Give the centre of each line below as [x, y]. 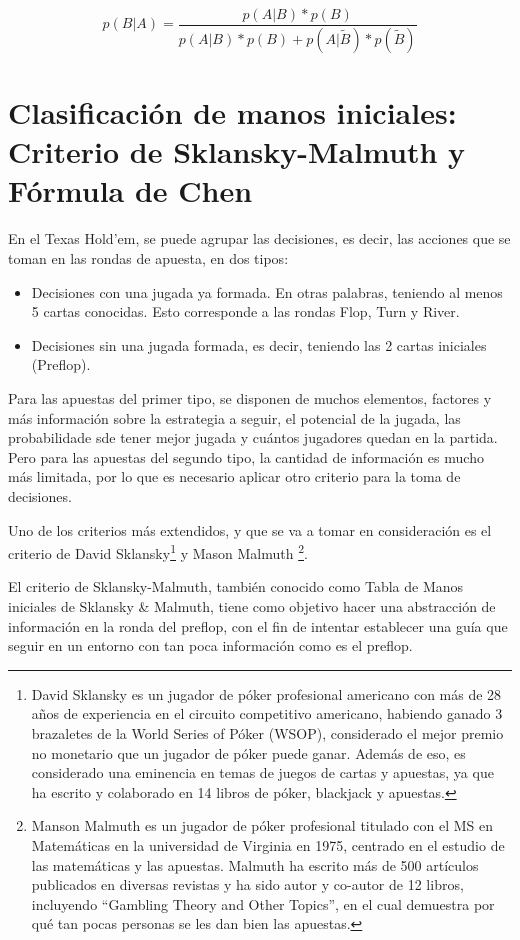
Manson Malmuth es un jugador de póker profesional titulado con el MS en [262, 825]
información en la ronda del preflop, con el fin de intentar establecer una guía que [258, 625]
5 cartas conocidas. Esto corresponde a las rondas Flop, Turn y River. [245, 311]
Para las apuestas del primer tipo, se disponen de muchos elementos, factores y [250, 397]
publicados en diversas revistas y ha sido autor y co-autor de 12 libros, [247, 884]
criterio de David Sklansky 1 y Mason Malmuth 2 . [158, 551]
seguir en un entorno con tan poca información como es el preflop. [210, 645]
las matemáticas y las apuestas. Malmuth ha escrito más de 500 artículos [255, 864]
